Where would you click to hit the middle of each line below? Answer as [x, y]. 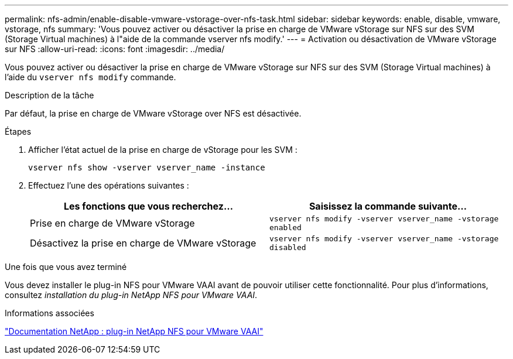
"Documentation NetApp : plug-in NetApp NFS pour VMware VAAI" [134, 331]
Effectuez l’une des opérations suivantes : [109, 185]
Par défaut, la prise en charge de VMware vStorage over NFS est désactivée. [153, 113]
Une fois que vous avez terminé [66, 267]
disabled [288, 247]
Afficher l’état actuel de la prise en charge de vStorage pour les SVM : [163, 150]
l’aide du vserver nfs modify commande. [90, 77]
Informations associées [49, 313]
